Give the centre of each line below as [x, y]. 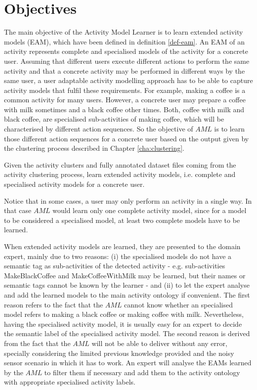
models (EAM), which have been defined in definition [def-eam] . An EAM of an [125, 41]
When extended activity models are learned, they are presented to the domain [122, 246]
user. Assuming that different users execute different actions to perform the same [127, 61]
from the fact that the [37, 343]
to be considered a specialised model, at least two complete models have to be [122, 220]
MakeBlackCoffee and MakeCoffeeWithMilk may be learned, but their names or [125, 275]
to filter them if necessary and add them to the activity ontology [142, 372]
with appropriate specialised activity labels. [70, 382]
